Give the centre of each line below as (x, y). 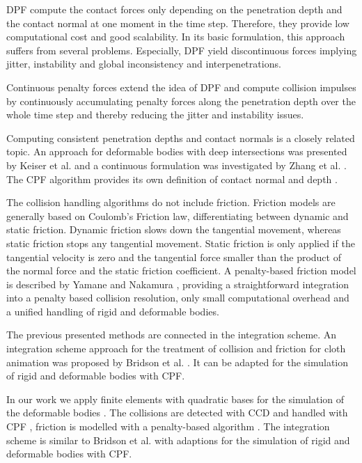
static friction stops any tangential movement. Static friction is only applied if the (181, 243)
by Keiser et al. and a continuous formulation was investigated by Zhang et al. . (176, 165)
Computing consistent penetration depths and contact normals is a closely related (181, 138)
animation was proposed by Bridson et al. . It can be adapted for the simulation (178, 362)
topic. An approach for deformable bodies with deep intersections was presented (177, 151)
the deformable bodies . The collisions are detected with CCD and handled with (177, 413)
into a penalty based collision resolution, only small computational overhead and (178, 298)
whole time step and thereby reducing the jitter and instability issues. (155, 115)
